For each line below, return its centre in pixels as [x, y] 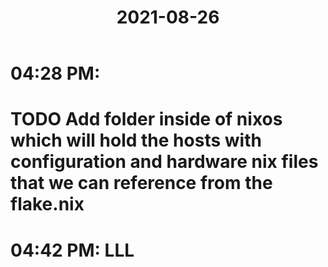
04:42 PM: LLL [72, 250]
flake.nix [47, 204]
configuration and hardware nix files [164, 162]
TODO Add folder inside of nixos [146, 119]
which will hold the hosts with [136, 140]
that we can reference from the [141, 183]
